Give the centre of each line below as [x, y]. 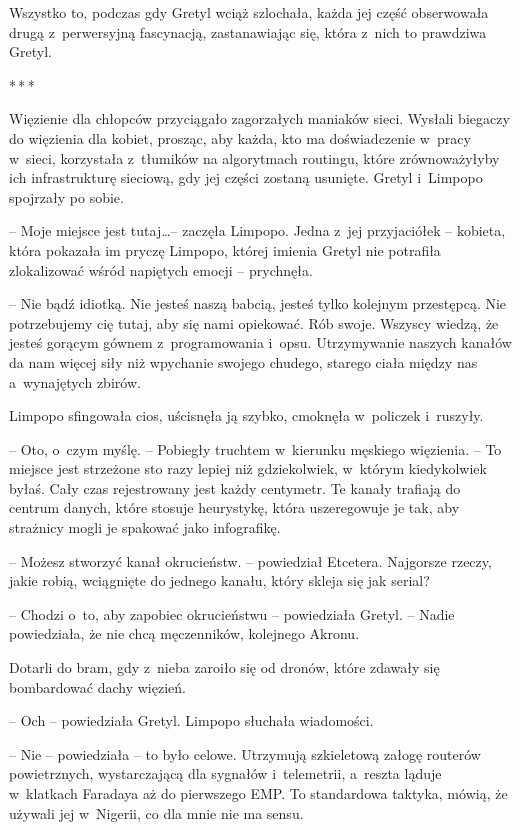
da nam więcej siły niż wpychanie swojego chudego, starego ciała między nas [243, 361]
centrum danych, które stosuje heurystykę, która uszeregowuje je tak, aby [234, 507]
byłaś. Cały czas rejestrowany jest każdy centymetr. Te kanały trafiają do [235, 487]
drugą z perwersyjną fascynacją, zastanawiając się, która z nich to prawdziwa [248, 31]
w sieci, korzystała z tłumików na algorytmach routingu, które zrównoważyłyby [254, 157]
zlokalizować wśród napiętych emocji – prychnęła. [161, 269]
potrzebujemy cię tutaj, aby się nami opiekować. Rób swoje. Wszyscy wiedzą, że [254, 322]
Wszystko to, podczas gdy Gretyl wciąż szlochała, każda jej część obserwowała [249, 12]
